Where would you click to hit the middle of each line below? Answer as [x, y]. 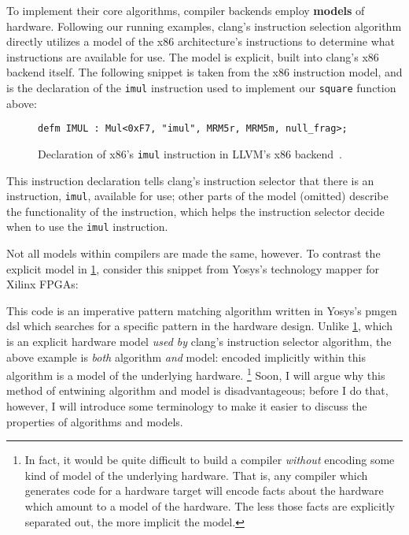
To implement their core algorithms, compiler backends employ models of [186, 10]
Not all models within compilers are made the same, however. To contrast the [193, 253]
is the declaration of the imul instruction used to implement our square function [201, 87]
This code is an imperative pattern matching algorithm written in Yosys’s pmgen [202, 310]
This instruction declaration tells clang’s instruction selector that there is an [190, 180]
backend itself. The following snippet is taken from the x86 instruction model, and [204, 72]
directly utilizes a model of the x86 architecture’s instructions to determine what [201, 41]
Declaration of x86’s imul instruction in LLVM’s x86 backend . [190, 153]
